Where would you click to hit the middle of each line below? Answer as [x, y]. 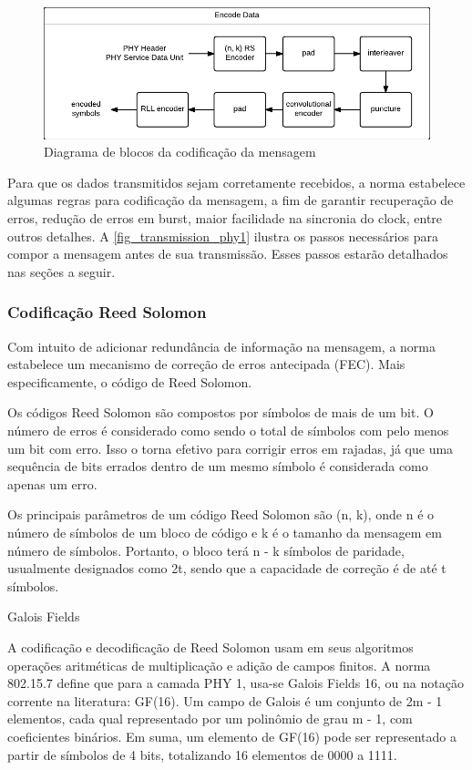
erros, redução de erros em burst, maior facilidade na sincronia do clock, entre [225, 218]
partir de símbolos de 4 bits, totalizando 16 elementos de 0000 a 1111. [202, 754]
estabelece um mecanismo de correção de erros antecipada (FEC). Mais [206, 364]
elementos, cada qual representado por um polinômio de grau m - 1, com [210, 719]
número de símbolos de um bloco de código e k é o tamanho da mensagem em [225, 532]
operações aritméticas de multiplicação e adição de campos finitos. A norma [219, 665]
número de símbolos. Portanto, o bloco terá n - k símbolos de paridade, [206, 550]
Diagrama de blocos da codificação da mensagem [180, 152]
